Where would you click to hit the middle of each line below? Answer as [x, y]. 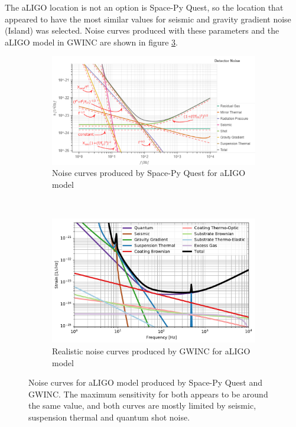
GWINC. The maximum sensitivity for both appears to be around [148, 394]
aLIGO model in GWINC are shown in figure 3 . [92, 42]
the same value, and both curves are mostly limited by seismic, [142, 405]
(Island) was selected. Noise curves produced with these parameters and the [142, 30]
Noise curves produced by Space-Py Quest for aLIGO [149, 173]
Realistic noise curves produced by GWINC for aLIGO [151, 351]
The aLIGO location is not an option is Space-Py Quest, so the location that [144, 7]
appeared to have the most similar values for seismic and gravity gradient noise [148, 19]
